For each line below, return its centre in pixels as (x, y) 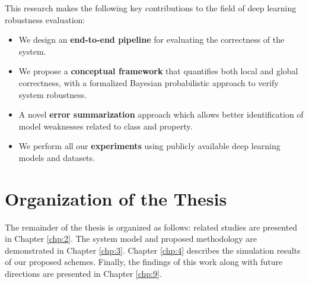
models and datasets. (57, 157)
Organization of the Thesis (116, 198)
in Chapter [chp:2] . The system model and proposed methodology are (131, 239)
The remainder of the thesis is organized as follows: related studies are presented (151, 227)
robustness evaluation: (45, 19)
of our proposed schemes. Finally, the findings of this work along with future (144, 262)
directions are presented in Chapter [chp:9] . (83, 274)
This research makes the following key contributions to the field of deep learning (151, 8)
